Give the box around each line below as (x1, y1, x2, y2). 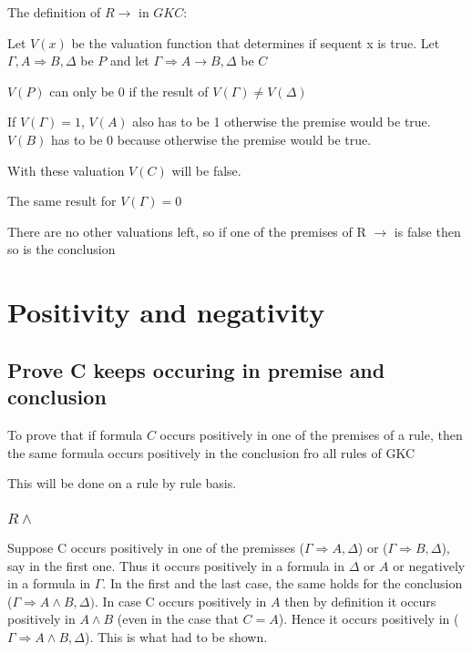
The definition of (7, 3, 101, 21)
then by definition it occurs (284, 591, 436, 610)
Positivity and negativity (7, 293, 325, 331)
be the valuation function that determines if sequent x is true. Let (71, 33, 440, 52)
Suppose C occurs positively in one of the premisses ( (7, 537, 305, 556)
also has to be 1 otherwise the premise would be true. (132, 112, 431, 131)
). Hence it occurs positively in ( (278, 609, 459, 628)
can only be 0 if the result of (49, 81, 209, 100)
